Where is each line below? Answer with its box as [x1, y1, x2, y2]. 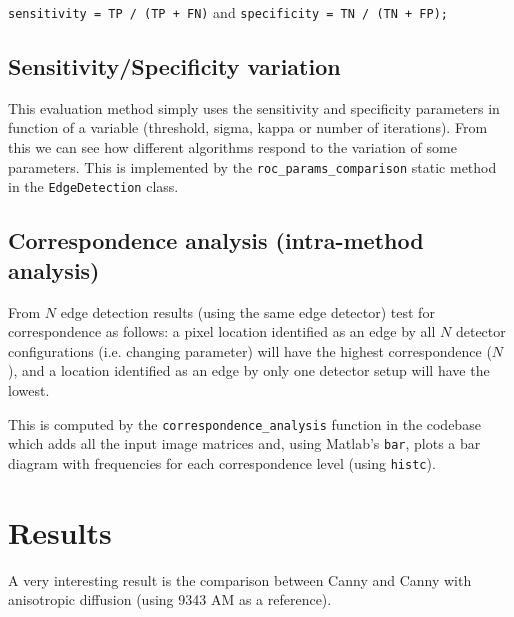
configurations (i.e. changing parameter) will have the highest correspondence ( [8, 340, 492, 361]
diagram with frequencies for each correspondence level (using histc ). [8, 452, 436, 473]
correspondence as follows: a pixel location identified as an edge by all [8, 321, 436, 342]
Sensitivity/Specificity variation [8, 51, 341, 82]
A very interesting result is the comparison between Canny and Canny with [8, 569, 472, 590]
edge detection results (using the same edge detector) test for [60, 301, 435, 322]
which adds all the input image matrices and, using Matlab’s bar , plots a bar [8, 433, 481, 454]
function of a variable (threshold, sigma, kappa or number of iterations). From [8, 117, 488, 138]
